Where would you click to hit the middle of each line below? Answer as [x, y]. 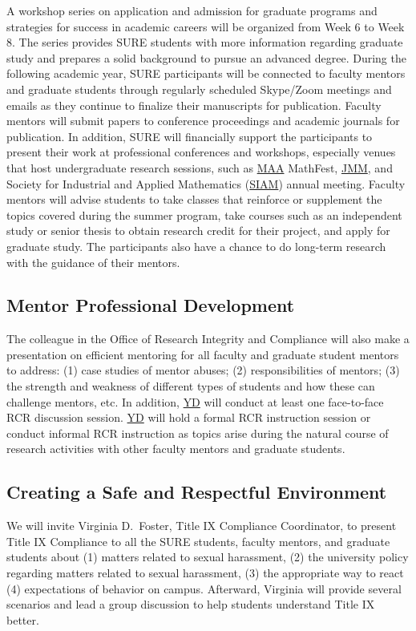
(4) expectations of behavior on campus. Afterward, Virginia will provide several [204, 588]
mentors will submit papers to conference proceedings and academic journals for [203, 121]
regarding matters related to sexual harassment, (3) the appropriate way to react [205, 573]
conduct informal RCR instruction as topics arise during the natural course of [198, 433]
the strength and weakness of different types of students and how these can [191, 386]
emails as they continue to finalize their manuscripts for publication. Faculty [194, 105]
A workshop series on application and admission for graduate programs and [192, 10]
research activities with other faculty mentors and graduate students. [176, 449]
